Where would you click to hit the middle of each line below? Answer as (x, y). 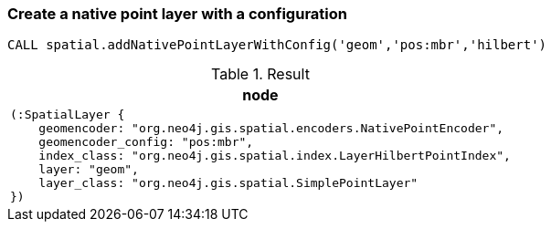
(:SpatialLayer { (68, 115)
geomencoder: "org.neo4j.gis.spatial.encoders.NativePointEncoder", (271, 129)
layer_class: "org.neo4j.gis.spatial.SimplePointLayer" (228, 183)
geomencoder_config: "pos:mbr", (146, 142)
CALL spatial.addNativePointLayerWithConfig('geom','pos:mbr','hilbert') (277, 45)
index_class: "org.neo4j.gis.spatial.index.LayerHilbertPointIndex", (275, 156)
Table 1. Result (260, 74)
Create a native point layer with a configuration (177, 14)
